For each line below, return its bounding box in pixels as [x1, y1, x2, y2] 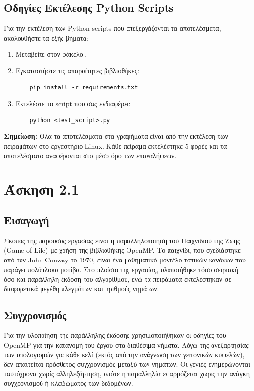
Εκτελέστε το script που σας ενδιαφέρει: [15, 98, 131, 109]
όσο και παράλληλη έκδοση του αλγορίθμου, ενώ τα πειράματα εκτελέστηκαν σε [4, 274, 232, 284]
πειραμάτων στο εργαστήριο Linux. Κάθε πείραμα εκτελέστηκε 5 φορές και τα [4, 140, 227, 151]
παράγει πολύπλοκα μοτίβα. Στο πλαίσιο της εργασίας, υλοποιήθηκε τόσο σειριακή [4, 264, 238, 274]
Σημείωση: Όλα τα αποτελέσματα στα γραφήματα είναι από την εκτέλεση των [4, 131, 228, 141]
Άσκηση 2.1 [4, 179, 79, 199]
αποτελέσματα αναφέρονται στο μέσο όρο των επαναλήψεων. [4, 150, 177, 160]
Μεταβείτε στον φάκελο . [15, 49, 87, 59]
